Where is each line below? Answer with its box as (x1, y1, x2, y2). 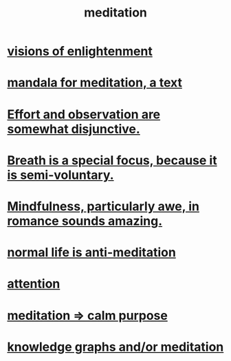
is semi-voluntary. (7, 167, 115, 183)
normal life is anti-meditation (7, 245, 177, 261)
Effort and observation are (7, 107, 161, 122)
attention (7, 276, 60, 292)
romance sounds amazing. (7, 213, 163, 228)
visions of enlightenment (7, 43, 153, 59)
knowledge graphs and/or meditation (7, 339, 224, 355)
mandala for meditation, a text (7, 75, 182, 91)
